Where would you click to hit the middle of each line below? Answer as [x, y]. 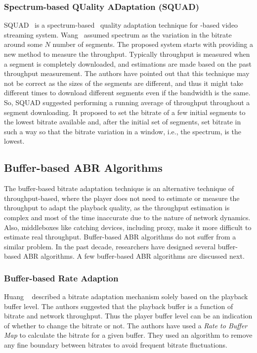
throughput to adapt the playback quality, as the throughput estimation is [117, 208]
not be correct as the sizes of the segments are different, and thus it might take [124, 83]
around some [23, 44]
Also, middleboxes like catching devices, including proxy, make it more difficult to [128, 227]
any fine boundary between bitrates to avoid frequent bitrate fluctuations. [116, 345]
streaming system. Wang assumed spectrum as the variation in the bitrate [118, 34]
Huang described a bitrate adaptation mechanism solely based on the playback [126, 296]
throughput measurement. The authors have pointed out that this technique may [127, 73]
